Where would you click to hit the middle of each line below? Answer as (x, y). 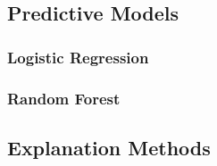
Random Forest (64, 98)
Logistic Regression (78, 57)
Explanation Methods (109, 147)
